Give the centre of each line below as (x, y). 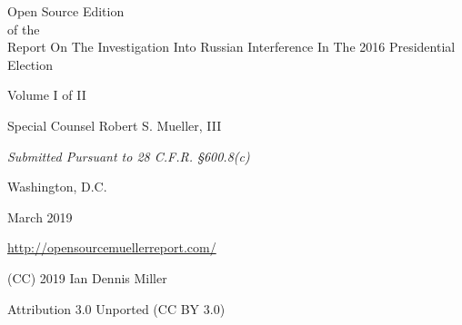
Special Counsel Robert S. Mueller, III (115, 125)
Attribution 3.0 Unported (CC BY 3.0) (116, 308)
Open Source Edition (66, 11)
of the (24, 29)
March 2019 (40, 217)
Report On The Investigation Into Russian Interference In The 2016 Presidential (231, 47)
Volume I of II (47, 95)
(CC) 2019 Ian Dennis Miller (87, 277)
